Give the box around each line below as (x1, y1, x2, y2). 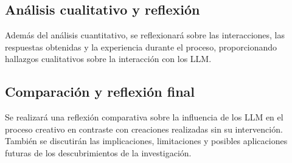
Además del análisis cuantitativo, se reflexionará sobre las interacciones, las (5, 29, 285, 41)
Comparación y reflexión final (5, 82, 195, 101)
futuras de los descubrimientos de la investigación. (5, 146, 192, 159)
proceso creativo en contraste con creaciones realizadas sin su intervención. (5, 122, 283, 135)
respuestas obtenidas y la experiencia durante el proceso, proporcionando (5, 40, 277, 53)
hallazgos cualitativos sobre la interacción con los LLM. (5, 52, 212, 65)
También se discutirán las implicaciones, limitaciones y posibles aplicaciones (5, 134, 288, 147)
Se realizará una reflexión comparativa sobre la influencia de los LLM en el (5, 111, 283, 123)
